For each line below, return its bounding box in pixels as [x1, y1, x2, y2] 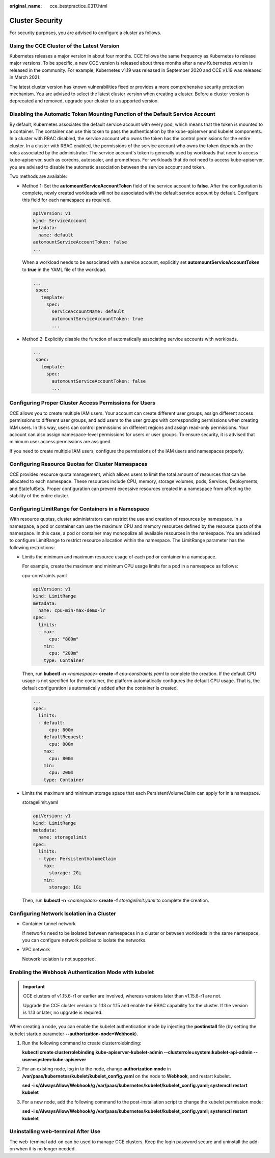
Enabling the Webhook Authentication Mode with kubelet [9, 968, 154, 976]
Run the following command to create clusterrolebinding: [22, 1040, 142, 1046]
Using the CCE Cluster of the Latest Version [9, 42, 120, 49]
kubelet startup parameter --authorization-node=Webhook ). [9, 1031, 139, 1037]
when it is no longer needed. [16, 1146, 76, 1152]
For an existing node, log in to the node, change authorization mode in [22, 1066, 171, 1072]
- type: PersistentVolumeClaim [38, 856, 117, 861]
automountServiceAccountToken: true [51, 316, 144, 321]
